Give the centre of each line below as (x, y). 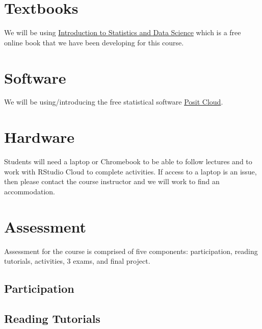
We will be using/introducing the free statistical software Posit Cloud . (114, 102)
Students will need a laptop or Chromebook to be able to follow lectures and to (128, 161)
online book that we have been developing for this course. (94, 42)
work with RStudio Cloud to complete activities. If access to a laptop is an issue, (130, 171)
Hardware (40, 137)
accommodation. (30, 191)
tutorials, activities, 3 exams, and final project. (77, 261)
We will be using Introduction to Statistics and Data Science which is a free (123, 32)
